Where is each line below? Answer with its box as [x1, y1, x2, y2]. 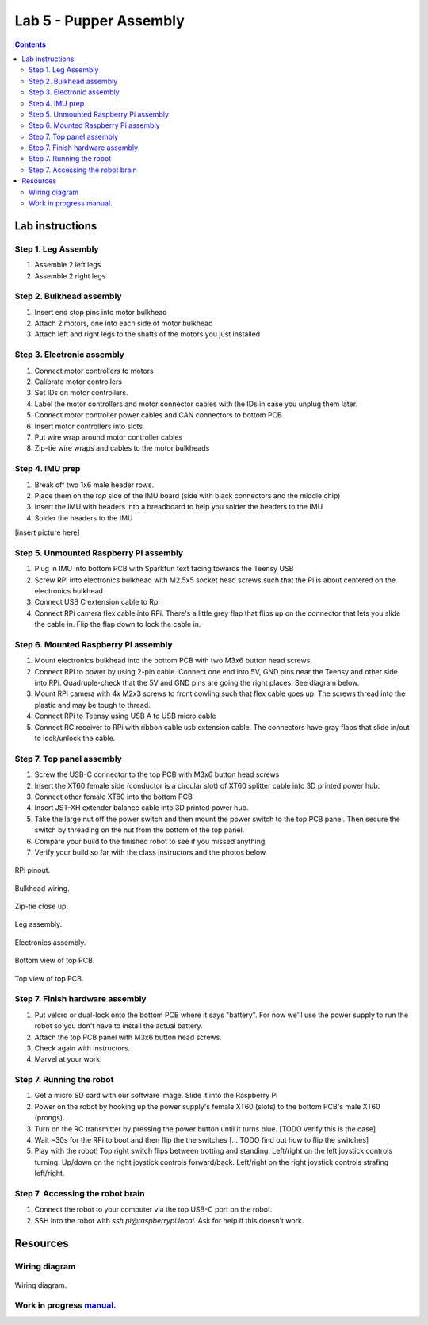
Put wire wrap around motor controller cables [34, 432, 183, 442]
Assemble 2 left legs [34, 260, 101, 270]
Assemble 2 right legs [34, 271, 106, 281]
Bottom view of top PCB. [14, 956, 95, 966]
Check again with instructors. [34, 1043, 131, 1053]
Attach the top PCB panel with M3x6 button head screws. [34, 1032, 222, 1042]
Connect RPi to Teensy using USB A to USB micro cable [34, 711, 216, 721]
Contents [14, 40, 47, 49]
